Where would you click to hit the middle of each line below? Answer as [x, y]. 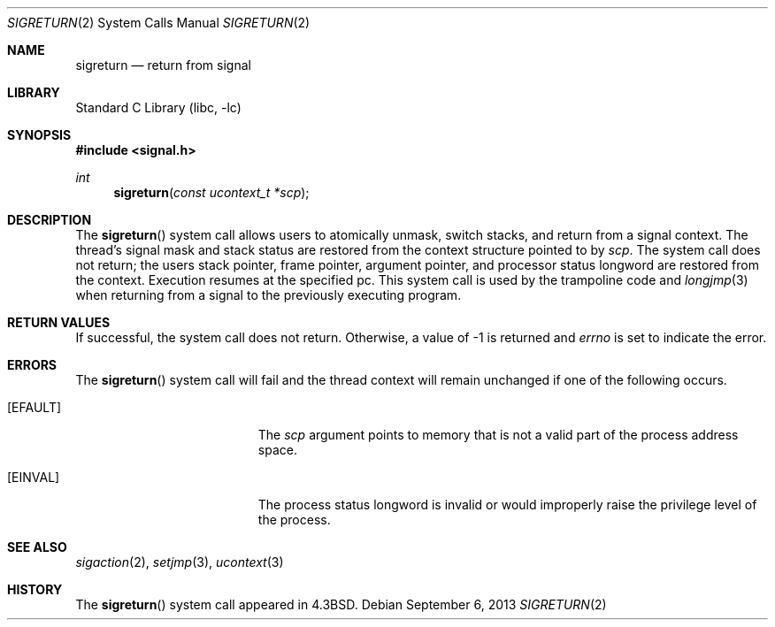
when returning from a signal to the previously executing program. [269, 295]
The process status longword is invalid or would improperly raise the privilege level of [507, 505]
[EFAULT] [35, 407]
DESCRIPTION [50, 220]
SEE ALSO [37, 547]
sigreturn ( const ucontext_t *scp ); [211, 192]
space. [277, 450]
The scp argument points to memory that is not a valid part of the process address [498, 435]
